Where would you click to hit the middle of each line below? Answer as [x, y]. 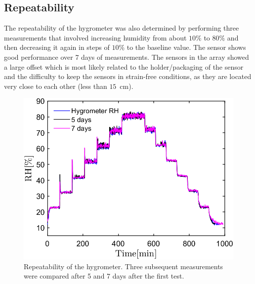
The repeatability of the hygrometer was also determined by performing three [122, 28]
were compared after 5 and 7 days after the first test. [104, 276]
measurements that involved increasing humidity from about [95, 37]
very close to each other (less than [56, 86]
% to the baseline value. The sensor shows [182, 47]
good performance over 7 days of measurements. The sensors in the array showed [127, 57]
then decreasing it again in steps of [57, 47]
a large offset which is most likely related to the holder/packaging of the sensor [124, 66]
